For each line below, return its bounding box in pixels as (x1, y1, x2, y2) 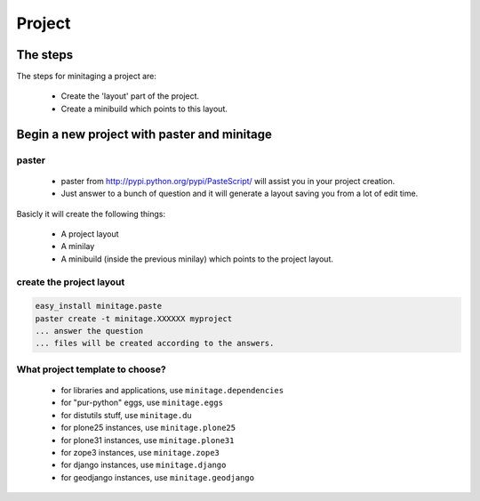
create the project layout (16, 276, 125, 288)
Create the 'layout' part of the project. (60, 91, 200, 101)
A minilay (60, 241, 95, 252)
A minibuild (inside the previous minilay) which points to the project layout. (60, 254, 333, 264)
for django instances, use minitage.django (60, 459, 227, 471)
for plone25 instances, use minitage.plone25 (60, 423, 236, 433)
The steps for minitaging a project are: (16, 71, 157, 82)
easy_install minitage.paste (35, 301, 163, 311)
